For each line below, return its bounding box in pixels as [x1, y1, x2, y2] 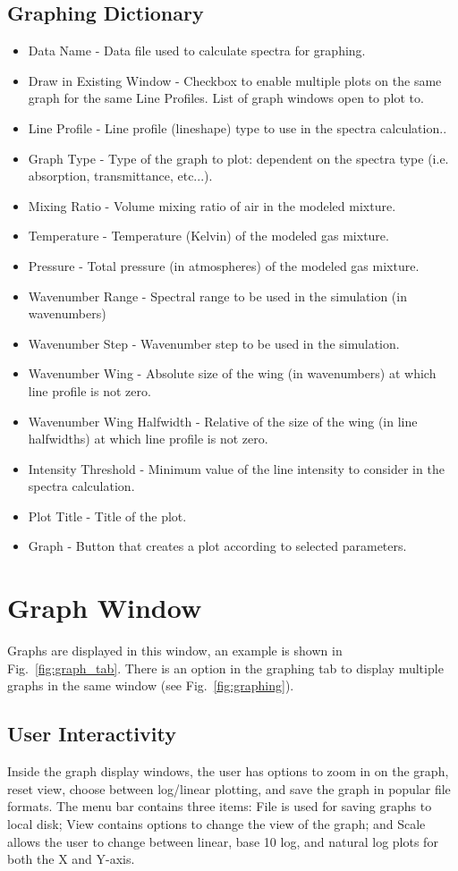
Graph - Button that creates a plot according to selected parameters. [28, 537, 407, 555]
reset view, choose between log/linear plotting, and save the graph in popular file [7, 779, 451, 798]
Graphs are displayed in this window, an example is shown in [7, 641, 343, 660]
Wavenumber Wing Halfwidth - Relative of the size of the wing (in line [28, 411, 418, 430]
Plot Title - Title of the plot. [28, 506, 187, 525]
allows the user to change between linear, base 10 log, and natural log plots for [7, 832, 438, 850]
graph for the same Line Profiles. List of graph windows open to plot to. [28, 89, 424, 107]
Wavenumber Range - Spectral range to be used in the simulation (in [28, 286, 407, 305]
